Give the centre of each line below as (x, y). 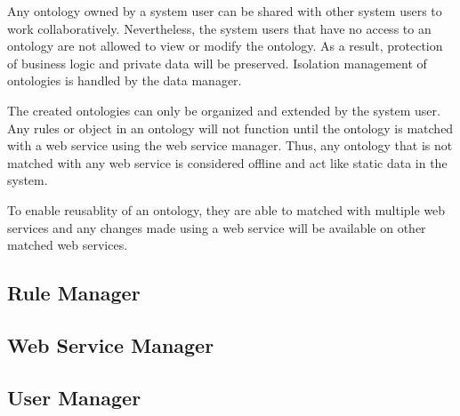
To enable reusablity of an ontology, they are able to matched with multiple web (226, 209)
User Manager (74, 397)
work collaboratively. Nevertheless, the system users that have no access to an (219, 28)
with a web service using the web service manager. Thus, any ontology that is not (230, 145)
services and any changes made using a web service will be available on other (217, 227)
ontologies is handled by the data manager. (125, 80)
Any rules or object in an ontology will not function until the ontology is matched (230, 128)
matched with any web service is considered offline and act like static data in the (227, 162)
